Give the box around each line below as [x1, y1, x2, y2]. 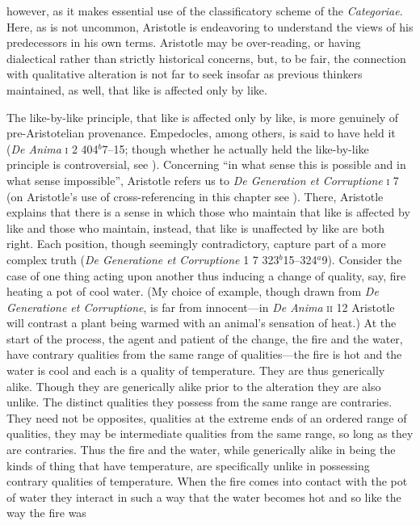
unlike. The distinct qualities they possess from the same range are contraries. [6, 393, 393, 410]
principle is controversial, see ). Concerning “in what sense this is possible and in [6, 156, 406, 173]
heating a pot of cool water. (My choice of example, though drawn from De [6, 283, 379, 300]
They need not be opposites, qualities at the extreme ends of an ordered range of [6, 409, 407, 426]
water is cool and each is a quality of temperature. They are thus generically [6, 362, 385, 379]
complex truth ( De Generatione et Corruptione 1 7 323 [6, 250, 279, 267]
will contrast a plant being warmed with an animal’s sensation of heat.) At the [6, 314, 397, 331]
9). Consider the [321, 250, 402, 267]
